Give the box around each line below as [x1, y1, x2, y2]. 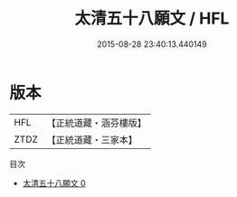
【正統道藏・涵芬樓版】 [46, 117, 147, 129]
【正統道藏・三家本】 [46, 133, 138, 145]
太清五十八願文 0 [22, 177, 86, 188]
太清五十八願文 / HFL [74, 8, 230, 29]
